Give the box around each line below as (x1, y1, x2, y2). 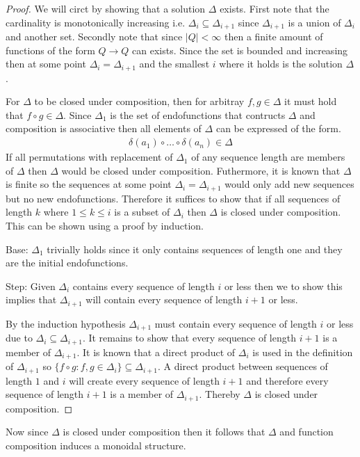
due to (6, 330, 33, 345)
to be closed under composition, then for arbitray (34, 94, 245, 109)
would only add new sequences (224, 177, 354, 191)
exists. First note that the (220, 1, 329, 15)
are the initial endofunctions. (6, 255, 129, 270)
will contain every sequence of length (85, 292, 243, 307)
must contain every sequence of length (154, 316, 317, 330)
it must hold (284, 94, 337, 109)
